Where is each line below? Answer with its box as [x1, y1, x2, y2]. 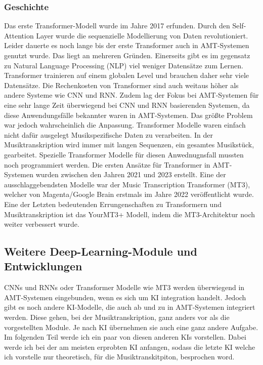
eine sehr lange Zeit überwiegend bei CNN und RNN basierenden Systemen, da [4, 99, 250, 110]
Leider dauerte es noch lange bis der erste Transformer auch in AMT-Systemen [4, 40, 249, 51]
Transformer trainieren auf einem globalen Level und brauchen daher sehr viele [4, 70, 249, 80]
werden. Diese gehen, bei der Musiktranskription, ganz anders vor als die [4, 312, 230, 322]
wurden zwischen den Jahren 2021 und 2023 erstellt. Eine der [35, 169, 226, 180]
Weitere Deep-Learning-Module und [4, 244, 197, 259]
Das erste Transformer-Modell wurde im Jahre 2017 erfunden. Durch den [4, 20, 230, 31]
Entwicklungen [4, 258, 82, 274]
